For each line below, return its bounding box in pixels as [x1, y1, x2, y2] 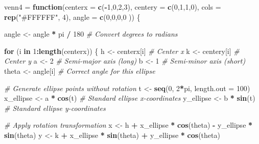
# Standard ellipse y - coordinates [4, 102, 106, 113]
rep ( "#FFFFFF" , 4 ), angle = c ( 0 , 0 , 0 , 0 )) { [4, 11, 140, 22]
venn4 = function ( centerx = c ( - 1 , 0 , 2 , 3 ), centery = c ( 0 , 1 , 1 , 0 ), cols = [4, 2, 221, 12]
